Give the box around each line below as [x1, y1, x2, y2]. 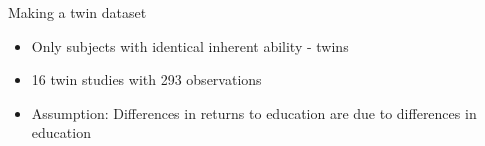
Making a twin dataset [8, 2, 147, 22]
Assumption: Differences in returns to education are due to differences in [31, 102, 477, 123]
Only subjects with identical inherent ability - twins [31, 35, 349, 56]
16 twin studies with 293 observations [31, 69, 262, 90]
